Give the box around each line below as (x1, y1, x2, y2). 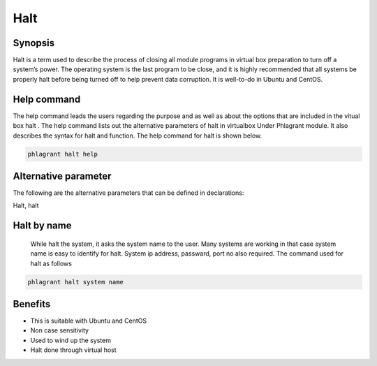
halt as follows (30, 259, 73, 268)
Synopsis (13, 37, 55, 49)
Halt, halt (13, 201, 39, 210)
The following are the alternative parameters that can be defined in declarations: (13, 189, 244, 197)
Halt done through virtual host (30, 346, 117, 354)
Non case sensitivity (30, 326, 89, 335)
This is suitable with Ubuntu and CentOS (30, 316, 147, 325)
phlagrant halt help (27, 150, 98, 158)
